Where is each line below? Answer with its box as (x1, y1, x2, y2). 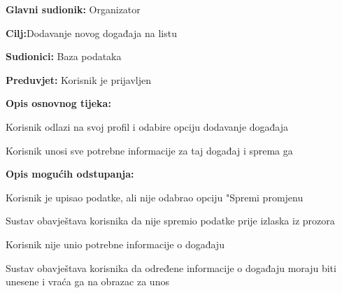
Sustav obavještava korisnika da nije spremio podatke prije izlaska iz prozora (6, 213, 335, 228)
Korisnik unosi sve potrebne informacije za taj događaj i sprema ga (6, 143, 293, 157)
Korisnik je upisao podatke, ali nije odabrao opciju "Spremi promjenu (6, 190, 304, 204)
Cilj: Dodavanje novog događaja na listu (6, 25, 177, 40)
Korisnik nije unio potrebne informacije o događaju (6, 236, 225, 251)
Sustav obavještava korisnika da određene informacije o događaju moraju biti (6, 260, 336, 275)
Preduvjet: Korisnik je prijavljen (6, 72, 152, 87)
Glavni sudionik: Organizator (6, 2, 141, 16)
